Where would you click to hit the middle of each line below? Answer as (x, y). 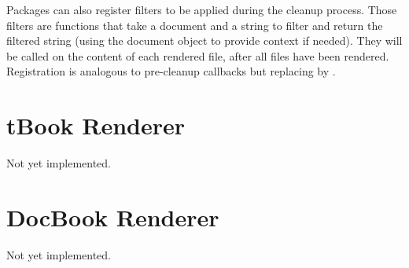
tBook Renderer (96, 125)
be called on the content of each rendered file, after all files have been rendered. (198, 55)
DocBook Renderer (113, 217)
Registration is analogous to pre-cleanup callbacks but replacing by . (171, 71)
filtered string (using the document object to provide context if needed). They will (204, 40)
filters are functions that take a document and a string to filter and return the (195, 25)
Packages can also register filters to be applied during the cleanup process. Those (202, 9)
